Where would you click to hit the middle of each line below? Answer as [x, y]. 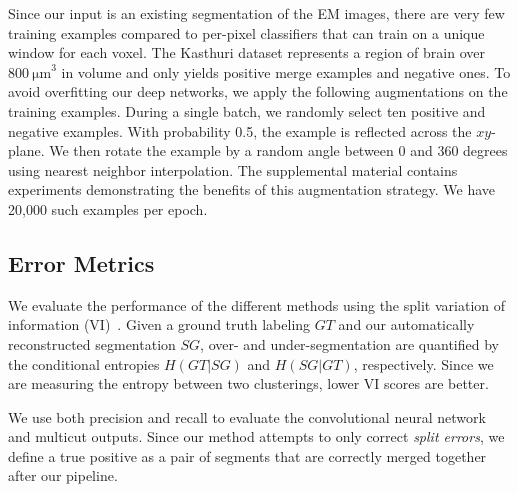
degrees [485, 150]
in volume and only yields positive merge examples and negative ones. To [286, 71]
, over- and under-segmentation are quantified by [349, 343]
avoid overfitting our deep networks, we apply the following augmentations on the [258, 91]
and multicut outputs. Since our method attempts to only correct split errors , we [256, 436]
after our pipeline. [63, 475]
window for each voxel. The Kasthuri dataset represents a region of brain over [246, 52]
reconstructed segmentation [92, 343]
